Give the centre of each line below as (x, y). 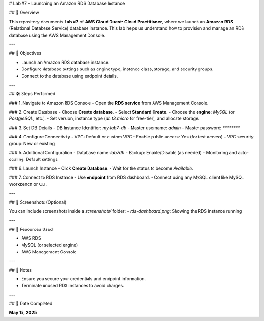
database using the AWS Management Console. (57, 35)
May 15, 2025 (23, 313)
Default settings (42, 160)
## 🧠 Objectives (25, 53)
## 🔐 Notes (20, 270)
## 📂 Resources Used (31, 229)
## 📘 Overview (24, 13)
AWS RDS (31, 238)
